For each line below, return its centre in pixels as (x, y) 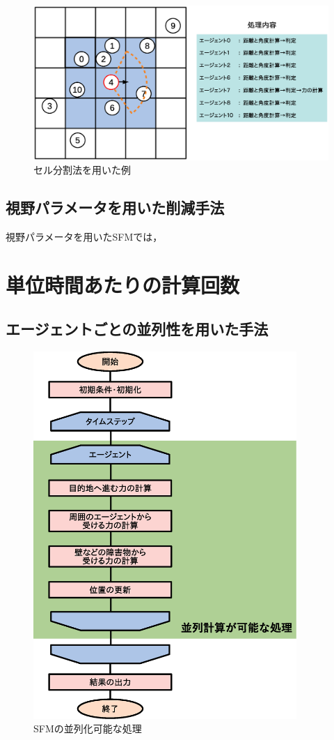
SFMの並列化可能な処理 (88, 728)
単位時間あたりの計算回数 (123, 284)
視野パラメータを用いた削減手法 (115, 207)
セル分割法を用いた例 (82, 170)
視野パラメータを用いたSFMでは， (84, 236)
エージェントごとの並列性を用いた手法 (137, 329)
